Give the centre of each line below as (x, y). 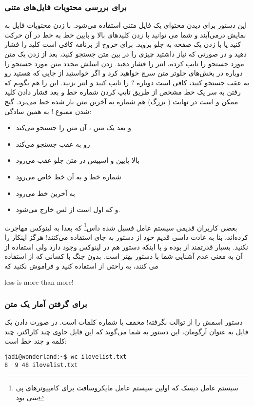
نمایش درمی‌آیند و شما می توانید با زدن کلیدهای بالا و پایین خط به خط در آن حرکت (125, 34)
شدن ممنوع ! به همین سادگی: (48, 111)
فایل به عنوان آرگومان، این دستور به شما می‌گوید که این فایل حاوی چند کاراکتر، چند (127, 331)
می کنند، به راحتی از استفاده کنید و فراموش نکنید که (81, 265)
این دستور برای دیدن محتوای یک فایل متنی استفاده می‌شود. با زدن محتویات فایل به (126, 25)
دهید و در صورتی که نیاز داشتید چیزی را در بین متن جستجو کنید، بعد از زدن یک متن (126, 54)
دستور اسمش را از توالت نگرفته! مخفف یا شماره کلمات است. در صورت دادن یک (124, 322)
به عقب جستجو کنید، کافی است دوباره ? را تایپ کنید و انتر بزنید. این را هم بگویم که (127, 82)
